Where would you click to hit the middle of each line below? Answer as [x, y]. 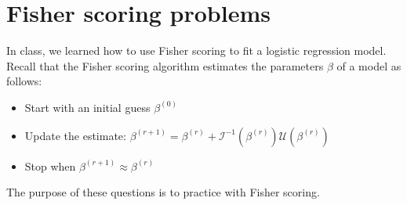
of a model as [369, 65]
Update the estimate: [75, 135]
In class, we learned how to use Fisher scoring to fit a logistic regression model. [196, 50]
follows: [24, 81]
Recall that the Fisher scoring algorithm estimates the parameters [165, 65]
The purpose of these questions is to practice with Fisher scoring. [163, 192]
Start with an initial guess [87, 107]
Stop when [50, 165]
